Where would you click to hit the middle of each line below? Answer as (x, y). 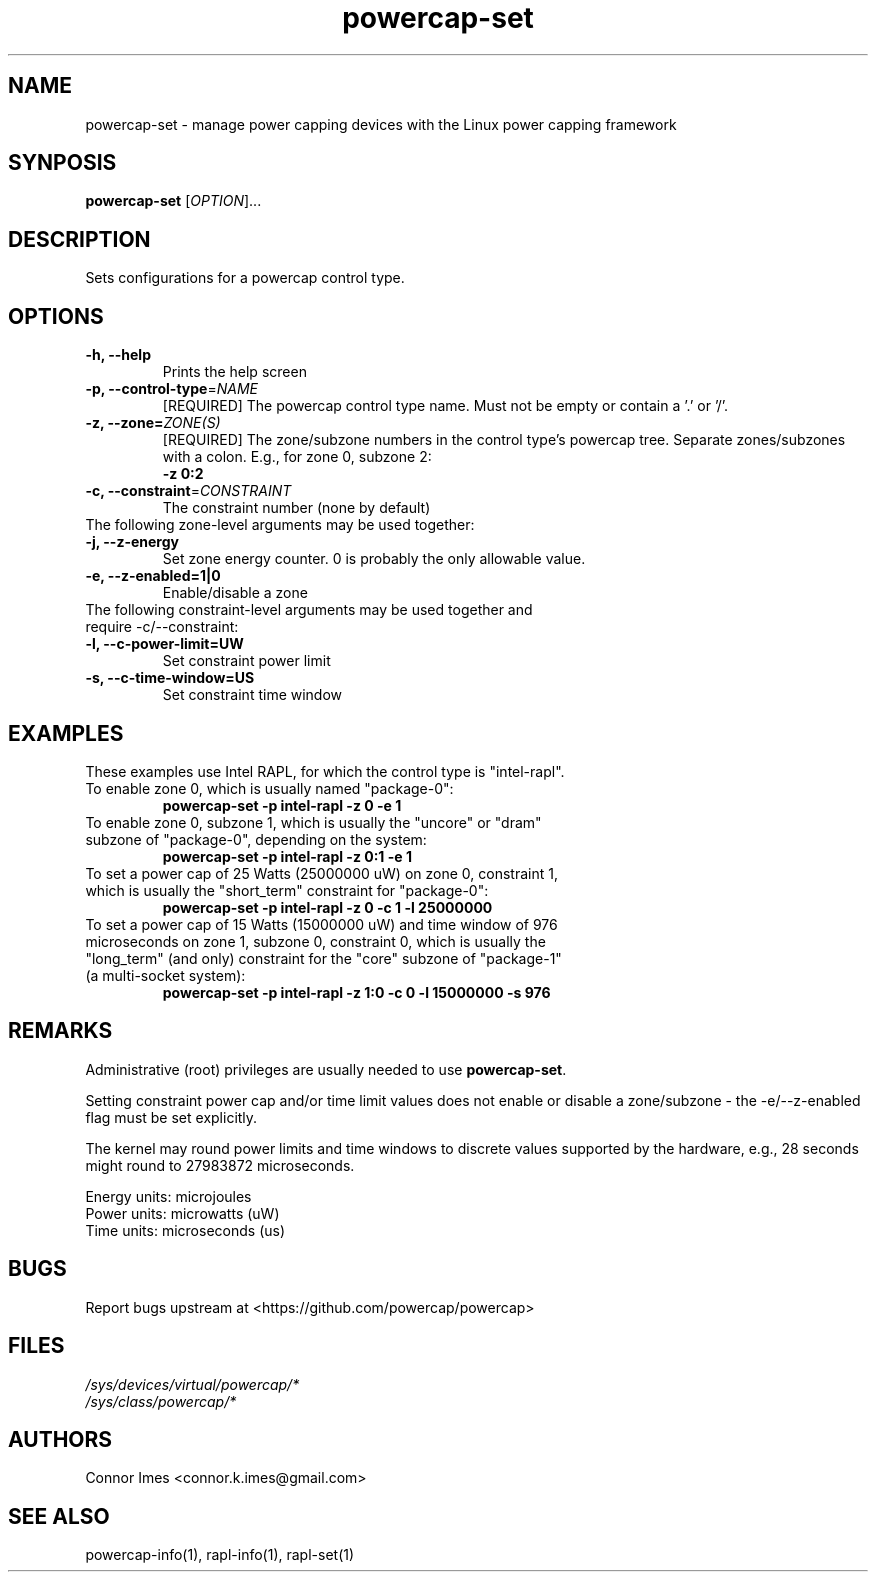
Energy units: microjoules (168, 1196)
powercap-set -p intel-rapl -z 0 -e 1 (282, 805)
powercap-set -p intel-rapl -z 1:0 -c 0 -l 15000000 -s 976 (356, 992)
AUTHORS (60, 1439)
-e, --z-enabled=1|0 (153, 576)
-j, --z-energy (132, 542)
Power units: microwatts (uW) (182, 1213)
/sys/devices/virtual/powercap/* (192, 1384)
